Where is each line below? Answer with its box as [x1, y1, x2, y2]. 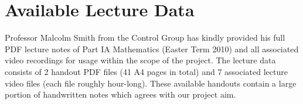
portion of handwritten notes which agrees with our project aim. [5, 88, 236, 101]
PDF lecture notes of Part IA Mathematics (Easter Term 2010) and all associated [5, 42, 299, 55]
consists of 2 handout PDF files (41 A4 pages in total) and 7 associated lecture [5, 65, 288, 77]
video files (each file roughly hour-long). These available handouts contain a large [5, 77, 297, 89]
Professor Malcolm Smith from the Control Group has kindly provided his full [5, 31, 285, 44]
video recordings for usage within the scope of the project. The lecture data [5, 54, 276, 66]
